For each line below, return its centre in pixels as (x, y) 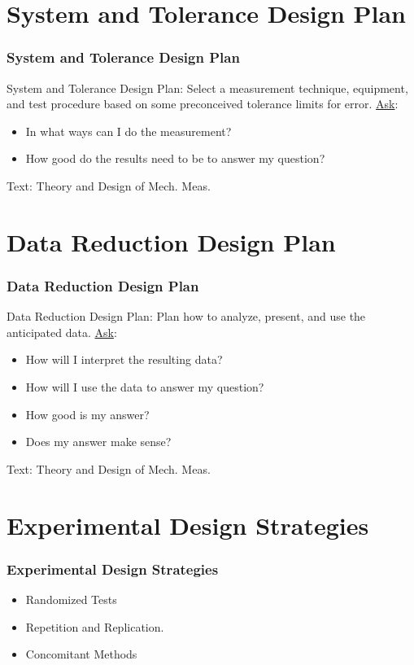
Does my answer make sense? (98, 442)
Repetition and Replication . (95, 626)
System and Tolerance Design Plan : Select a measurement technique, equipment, (207, 87)
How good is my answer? (87, 414)
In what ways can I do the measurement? (129, 131)
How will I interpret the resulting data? (124, 359)
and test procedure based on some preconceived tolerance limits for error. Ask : (203, 104)
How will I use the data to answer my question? (145, 386)
